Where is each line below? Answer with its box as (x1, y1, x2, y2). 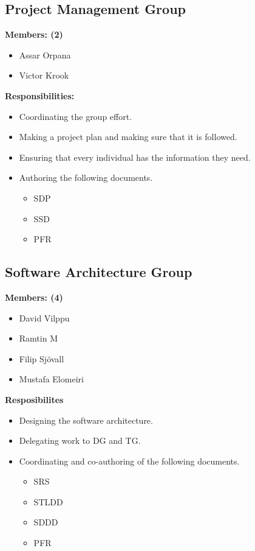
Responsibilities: (5, 89, 75, 102)
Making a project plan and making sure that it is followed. (19, 130, 237, 143)
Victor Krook (19, 69, 69, 82)
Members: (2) (5, 28, 63, 41)
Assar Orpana (19, 48, 71, 61)
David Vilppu (19, 311, 70, 324)
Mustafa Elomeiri (19, 373, 84, 385)
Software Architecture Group (5, 262, 192, 281)
